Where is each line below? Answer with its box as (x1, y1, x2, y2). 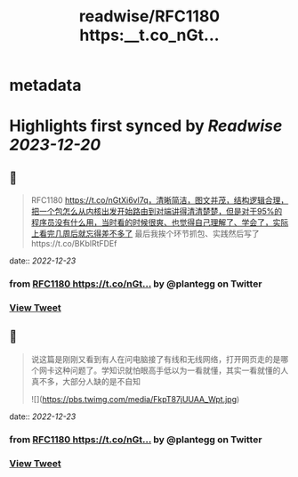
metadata (9, 76, 82, 95)
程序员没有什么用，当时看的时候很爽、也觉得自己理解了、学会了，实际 (30, 217, 289, 228)
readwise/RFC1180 (78, 6, 221, 27)
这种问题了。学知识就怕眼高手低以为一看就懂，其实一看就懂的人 (54, 365, 289, 376)
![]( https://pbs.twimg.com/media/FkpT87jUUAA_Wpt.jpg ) (30, 393, 240, 404)
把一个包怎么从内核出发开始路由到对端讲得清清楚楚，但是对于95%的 (30, 206, 283, 217)
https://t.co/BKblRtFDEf (30, 238, 117, 249)
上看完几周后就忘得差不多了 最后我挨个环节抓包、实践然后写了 (30, 229, 260, 239)
